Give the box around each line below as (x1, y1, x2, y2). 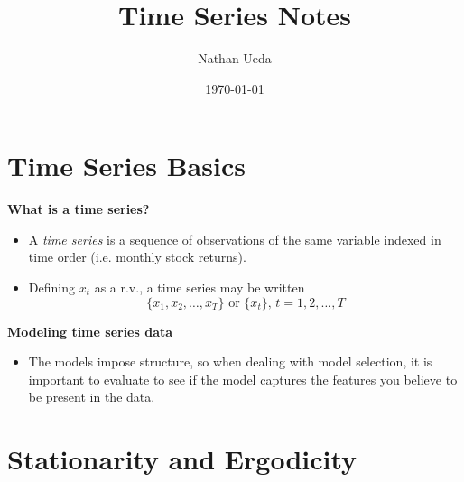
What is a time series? (7, 199, 150, 218)
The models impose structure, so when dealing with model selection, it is (28, 352, 432, 371)
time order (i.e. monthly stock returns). (28, 247, 246, 266)
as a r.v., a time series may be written (94, 278, 305, 297)
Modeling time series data (7, 321, 173, 340)
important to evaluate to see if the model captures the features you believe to (28, 369, 458, 388)
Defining (28, 278, 75, 297)
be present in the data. (28, 387, 155, 406)
